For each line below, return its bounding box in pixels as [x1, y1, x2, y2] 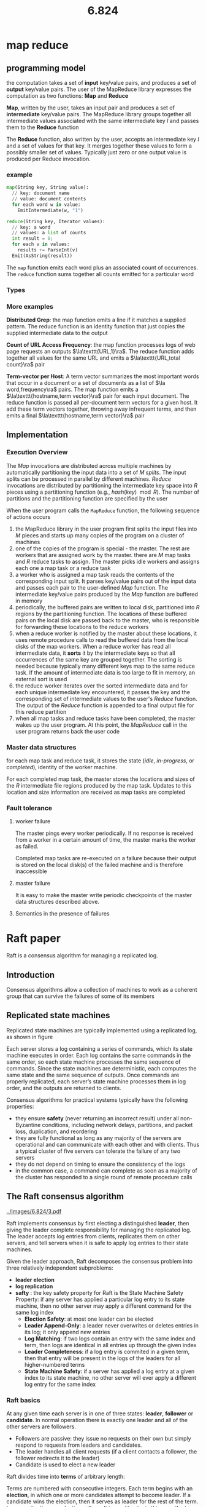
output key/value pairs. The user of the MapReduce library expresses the [6, 85, 192, 93]
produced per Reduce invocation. [6, 155, 91, 162]
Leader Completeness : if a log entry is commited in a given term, [24, 1348, 190, 1355]
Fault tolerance [6, 804, 53, 812]
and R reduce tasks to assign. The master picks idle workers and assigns [15, 558, 200, 565]
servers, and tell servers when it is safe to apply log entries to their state [6, 1239, 189, 1246]
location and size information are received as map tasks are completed [6, 788, 186, 796]
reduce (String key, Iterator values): [6, 218, 105, 224]
